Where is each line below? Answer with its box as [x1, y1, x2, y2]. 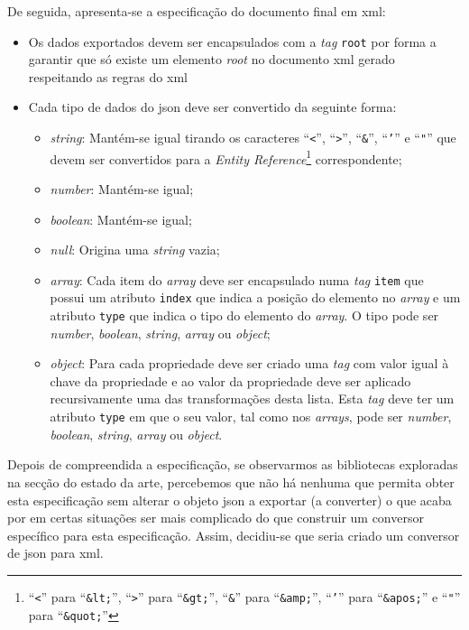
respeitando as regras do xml [28, 67, 188, 86]
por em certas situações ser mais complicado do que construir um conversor [7, 508, 424, 527]
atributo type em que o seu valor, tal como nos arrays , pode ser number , [50, 407, 452, 426]
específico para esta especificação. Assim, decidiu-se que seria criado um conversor [7, 525, 460, 544]
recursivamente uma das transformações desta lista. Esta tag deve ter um [50, 389, 455, 408]
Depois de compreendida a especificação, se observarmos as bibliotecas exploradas [7, 455, 458, 474]
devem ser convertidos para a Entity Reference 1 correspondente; [50, 146, 402, 168]
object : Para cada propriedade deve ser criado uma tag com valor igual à [50, 354, 449, 373]
